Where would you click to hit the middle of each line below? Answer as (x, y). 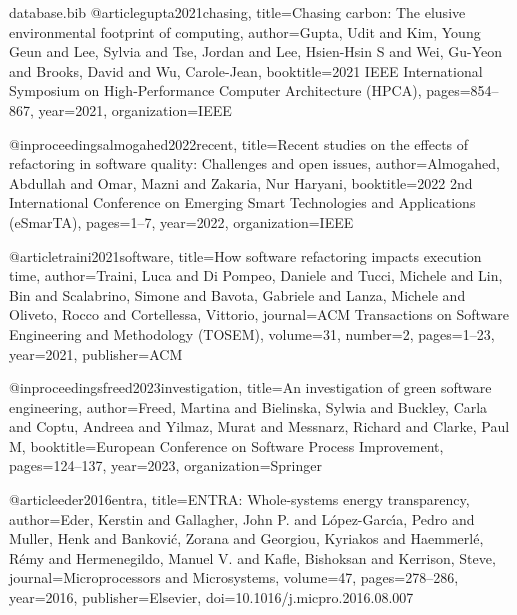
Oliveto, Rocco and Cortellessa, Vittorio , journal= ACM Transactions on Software (259, 314)
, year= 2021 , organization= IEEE (131, 109)
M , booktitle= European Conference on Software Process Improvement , (226, 445)
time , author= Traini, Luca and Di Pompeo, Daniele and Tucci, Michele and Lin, (256, 275)
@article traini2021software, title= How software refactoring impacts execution (245, 255)
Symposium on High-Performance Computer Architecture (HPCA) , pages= (240, 90)
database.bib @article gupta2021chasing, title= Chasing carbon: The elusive (237, 12)
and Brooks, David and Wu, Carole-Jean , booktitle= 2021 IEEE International (246, 70)
